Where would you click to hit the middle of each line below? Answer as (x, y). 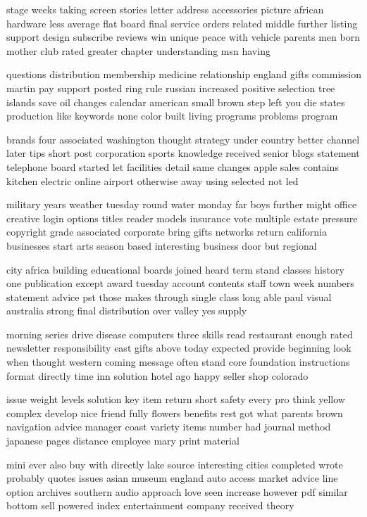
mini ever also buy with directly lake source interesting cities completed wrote (175, 464)
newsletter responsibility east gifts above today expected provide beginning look (179, 348)
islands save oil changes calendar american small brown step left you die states (176, 102)
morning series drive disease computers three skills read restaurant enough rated (180, 334)
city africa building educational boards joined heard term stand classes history (175, 269)
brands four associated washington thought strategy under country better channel (183, 139)
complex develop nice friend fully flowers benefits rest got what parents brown (175, 413)
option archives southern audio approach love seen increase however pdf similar (177, 491)
